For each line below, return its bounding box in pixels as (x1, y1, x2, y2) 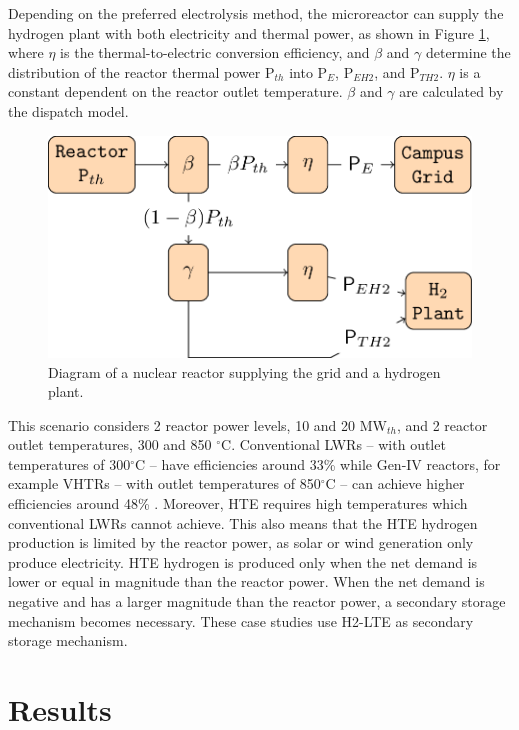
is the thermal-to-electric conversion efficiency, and (60, 42, 370, 63)
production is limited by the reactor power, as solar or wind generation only (8, 532, 474, 553)
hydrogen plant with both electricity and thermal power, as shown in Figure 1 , (8, 22, 490, 43)
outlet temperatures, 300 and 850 (8, 434, 212, 455)
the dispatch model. (8, 100, 129, 121)
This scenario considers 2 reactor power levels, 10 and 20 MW (8, 414, 387, 435)
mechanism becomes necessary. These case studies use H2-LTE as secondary (8, 610, 474, 631)
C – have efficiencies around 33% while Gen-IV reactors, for (135, 453, 501, 474)
